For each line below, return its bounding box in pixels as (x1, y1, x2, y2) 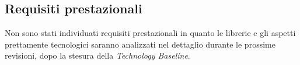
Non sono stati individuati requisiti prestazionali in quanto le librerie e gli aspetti (5, 27, 296, 39)
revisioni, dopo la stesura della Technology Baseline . (5, 49, 190, 62)
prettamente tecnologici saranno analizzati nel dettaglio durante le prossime (5, 38, 275, 50)
